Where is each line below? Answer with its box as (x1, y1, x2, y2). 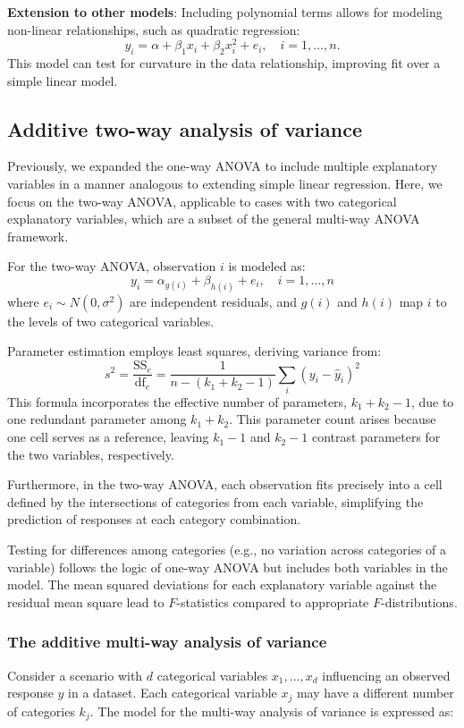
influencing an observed (322, 665, 451, 684)
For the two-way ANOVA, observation (7, 257, 216, 275)
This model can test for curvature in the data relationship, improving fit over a (7, 54, 441, 72)
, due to (410, 392, 454, 411)
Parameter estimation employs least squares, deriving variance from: (7, 342, 382, 360)
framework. (7, 226, 69, 245)
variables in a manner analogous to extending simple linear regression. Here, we (7, 174, 443, 193)
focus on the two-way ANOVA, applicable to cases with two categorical (7, 191, 397, 210)
